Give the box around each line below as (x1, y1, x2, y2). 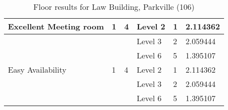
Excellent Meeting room (8, 21, 104, 32)
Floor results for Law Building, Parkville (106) (33, 1, 195, 12)
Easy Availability (8, 64, 67, 75)
